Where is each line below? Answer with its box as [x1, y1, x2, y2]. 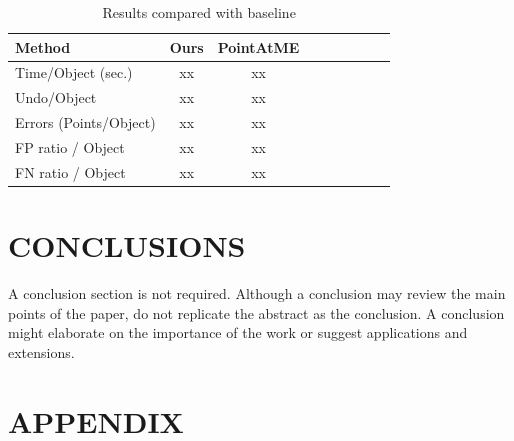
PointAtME [217, 36, 300, 57]
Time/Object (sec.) [15, 62, 133, 83]
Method [15, 36, 71, 57]
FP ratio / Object [15, 136, 125, 157]
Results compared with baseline [102, 2, 296, 22]
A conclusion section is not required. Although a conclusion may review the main [8, 283, 506, 304]
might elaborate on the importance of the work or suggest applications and [8, 322, 468, 343]
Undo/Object [15, 87, 97, 108]
